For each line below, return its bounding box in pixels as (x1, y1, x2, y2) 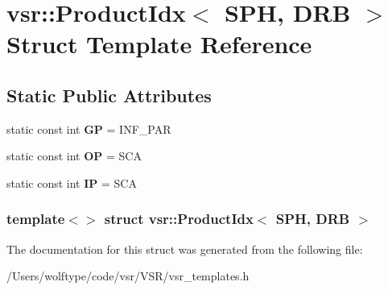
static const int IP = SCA (6, 174, 137, 191)
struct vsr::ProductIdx (104, 209, 254, 229)
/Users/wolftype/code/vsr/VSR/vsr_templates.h (6, 267, 250, 284)
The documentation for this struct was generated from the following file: (6, 240, 363, 257)
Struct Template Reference (6, 27, 312, 60)
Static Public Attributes (6, 82, 212, 107)
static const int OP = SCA (6, 147, 142, 164)
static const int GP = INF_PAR (6, 120, 171, 137)
